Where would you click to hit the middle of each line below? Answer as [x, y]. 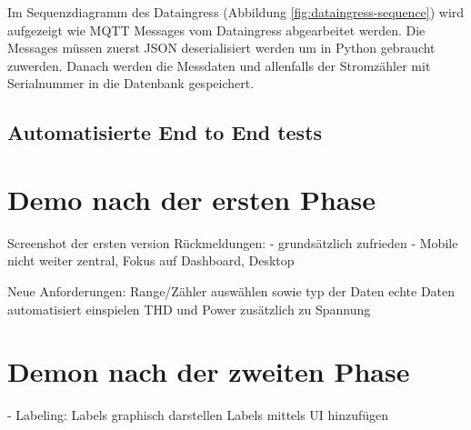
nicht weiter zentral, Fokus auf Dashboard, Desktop [151, 260]
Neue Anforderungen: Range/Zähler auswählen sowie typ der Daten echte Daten [231, 291]
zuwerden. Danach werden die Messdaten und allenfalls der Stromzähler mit [219, 65]
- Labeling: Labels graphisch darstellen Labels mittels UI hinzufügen [198, 415]
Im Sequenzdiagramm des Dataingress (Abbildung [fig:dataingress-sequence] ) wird [236, 12]
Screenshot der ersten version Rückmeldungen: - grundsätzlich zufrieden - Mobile [233, 242]
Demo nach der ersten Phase [191, 199]
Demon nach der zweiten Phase [209, 371]
